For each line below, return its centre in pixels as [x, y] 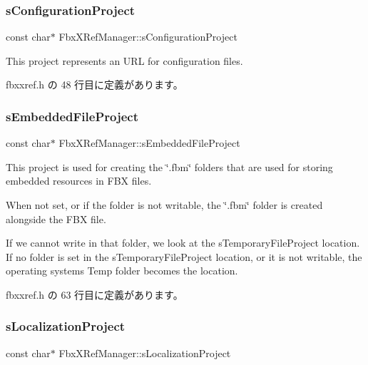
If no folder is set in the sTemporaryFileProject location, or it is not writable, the [184, 256]
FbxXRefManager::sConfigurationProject [148, 37]
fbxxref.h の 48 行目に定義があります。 [94, 84]
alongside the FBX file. [56, 219]
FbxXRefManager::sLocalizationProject [145, 353]
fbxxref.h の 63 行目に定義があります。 [94, 294]
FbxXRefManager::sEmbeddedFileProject [149, 143]
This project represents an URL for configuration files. [124, 60]
